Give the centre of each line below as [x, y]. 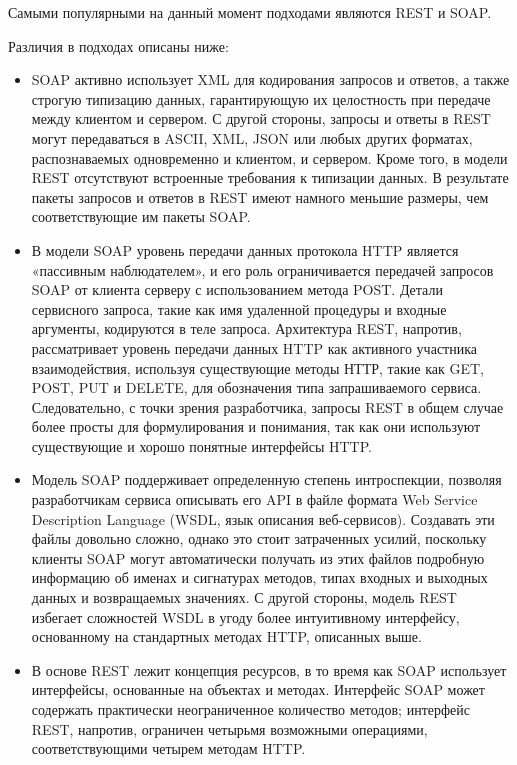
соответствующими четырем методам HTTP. [168, 748]
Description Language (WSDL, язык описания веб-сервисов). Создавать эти [263, 518]
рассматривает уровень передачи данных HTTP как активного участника [254, 347]
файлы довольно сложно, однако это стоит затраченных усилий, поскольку [259, 538]
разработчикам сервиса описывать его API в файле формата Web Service [254, 499]
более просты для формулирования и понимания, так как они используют [256, 426]
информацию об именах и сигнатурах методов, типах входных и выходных [259, 577]
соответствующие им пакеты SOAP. [141, 216]
